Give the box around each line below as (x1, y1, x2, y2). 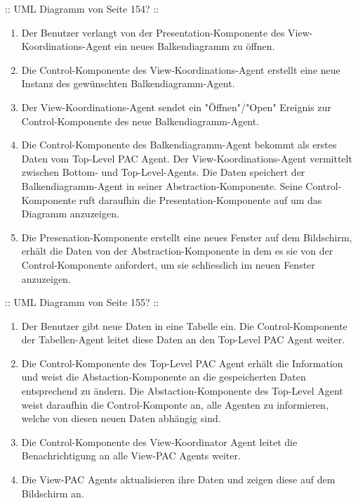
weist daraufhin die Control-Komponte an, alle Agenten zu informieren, (21, 397, 329, 412)
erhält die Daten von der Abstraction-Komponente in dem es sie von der (21, 243, 333, 258)
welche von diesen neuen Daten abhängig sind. (21, 411, 221, 426)
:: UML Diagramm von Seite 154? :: (5, 1, 159, 15)
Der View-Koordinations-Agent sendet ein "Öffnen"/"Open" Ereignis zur (21, 99, 331, 114)
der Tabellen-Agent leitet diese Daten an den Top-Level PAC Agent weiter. (21, 332, 345, 347)
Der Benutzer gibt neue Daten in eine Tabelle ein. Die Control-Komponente (21, 318, 347, 333)
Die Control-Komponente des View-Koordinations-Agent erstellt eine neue (21, 62, 340, 77)
